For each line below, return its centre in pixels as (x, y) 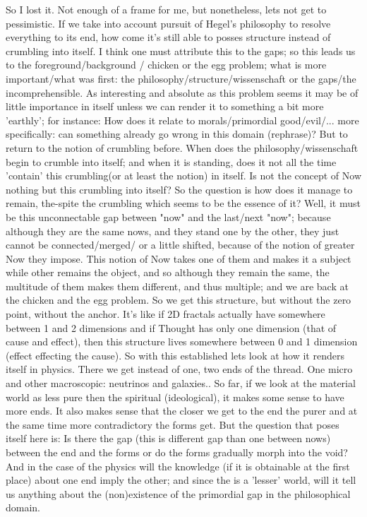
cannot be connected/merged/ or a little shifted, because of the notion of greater (180, 245)
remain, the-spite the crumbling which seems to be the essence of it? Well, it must (183, 203)
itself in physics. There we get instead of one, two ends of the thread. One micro (179, 369)
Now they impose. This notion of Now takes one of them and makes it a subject (179, 258)
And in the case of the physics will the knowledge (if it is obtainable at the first (178, 466)
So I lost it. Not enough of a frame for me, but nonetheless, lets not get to (166, 9)
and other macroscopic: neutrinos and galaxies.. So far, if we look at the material (181, 383)
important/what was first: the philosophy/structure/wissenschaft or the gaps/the (181, 78)
